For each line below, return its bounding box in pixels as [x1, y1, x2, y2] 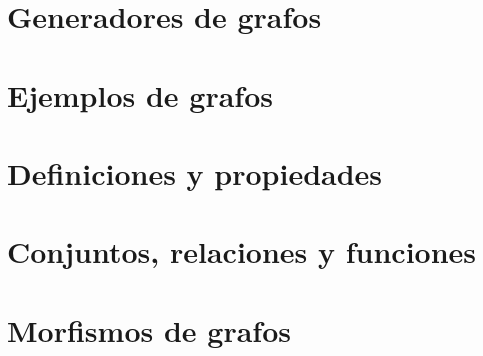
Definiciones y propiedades [7, 152, 383, 193]
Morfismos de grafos [7, 309, 291, 350]
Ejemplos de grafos [7, 74, 273, 115]
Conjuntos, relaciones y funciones [7, 231, 477, 272]
